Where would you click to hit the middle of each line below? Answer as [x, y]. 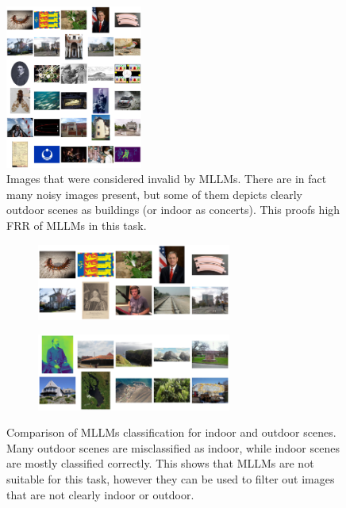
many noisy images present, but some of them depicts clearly [154, 194]
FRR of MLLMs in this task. [77, 225]
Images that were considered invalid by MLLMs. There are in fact [167, 179]
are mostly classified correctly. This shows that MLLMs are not [160, 463]
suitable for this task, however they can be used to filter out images [171, 479]
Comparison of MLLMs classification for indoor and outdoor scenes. [171, 432]
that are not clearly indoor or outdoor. [100, 494]
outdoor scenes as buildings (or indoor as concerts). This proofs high [173, 210]
